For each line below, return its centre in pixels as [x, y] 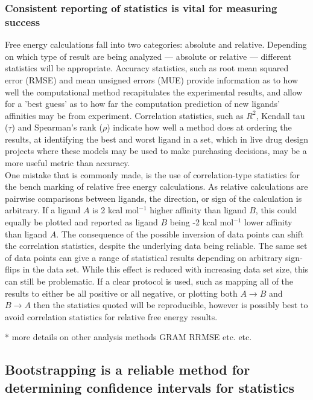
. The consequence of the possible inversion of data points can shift [180, 234]
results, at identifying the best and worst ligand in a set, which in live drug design [157, 139]
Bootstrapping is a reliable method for [128, 369]
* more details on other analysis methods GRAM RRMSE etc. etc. [128, 337]
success [23, 21]
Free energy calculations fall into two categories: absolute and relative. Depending [156, 44]
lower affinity [268, 222]
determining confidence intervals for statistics [150, 387]
